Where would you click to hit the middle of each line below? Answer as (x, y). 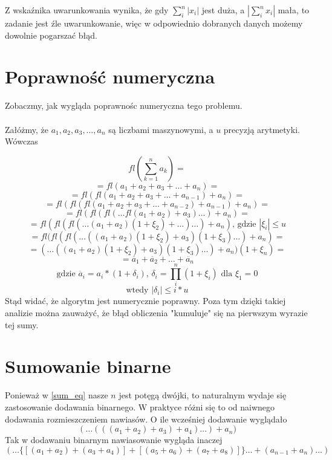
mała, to (294, 10)
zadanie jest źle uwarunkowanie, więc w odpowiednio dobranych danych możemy (154, 23)
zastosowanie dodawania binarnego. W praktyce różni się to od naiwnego (140, 407)
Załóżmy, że (27, 129)
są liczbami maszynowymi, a (161, 129)
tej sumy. (22, 324)
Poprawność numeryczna (110, 76)
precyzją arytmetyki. (262, 129)
